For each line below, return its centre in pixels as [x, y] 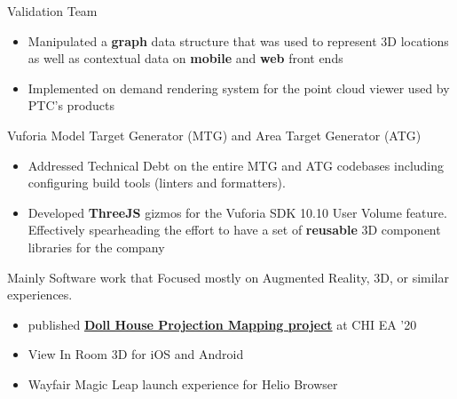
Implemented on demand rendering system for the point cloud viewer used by [239, 88]
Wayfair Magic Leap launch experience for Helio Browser [183, 383]
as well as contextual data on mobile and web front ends [185, 58]
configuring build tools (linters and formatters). [157, 183]
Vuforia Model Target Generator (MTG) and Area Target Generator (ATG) [214, 135]
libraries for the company [96, 247]
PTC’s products [71, 105]
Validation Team [52, 11]
